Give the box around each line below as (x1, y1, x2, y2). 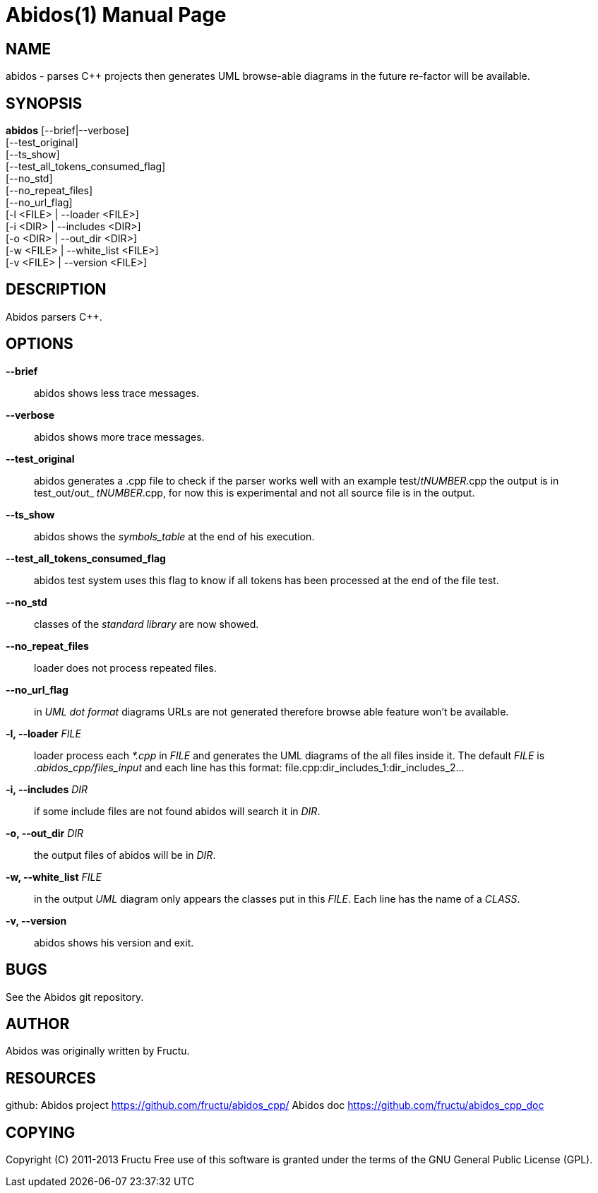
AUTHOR (6, 1014, 70, 1033)
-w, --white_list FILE (6, 870, 102, 883)
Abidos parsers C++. (6, 310, 102, 323)
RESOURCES (6, 1069, 96, 1087)
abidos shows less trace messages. (34, 386, 200, 399)
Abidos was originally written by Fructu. (6, 1045, 190, 1057)
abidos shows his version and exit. (34, 936, 194, 949)
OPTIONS (6, 335, 73, 353)
